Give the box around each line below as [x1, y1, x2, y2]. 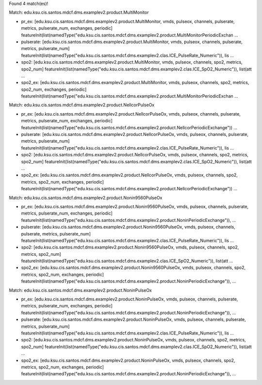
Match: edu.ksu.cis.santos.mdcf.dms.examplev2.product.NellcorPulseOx [9, 102, 155, 108]
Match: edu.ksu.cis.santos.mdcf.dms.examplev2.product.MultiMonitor [9, 10, 149, 16]
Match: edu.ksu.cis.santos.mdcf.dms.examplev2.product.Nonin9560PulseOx [9, 195, 163, 201]
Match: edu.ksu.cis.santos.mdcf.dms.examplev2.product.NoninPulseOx [9, 287, 152, 293]
